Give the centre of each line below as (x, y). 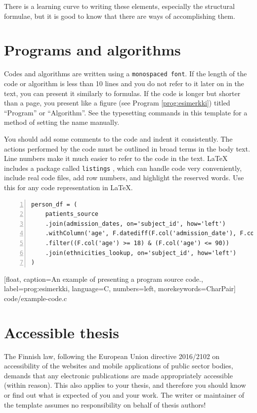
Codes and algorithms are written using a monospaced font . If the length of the (126, 74)
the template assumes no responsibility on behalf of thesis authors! (105, 404)
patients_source (72, 214)
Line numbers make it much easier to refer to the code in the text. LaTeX (116, 158)
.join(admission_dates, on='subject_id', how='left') (135, 224)
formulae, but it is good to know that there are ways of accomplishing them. (120, 16)
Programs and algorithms (92, 50)
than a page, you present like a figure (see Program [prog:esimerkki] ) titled (117, 103)
